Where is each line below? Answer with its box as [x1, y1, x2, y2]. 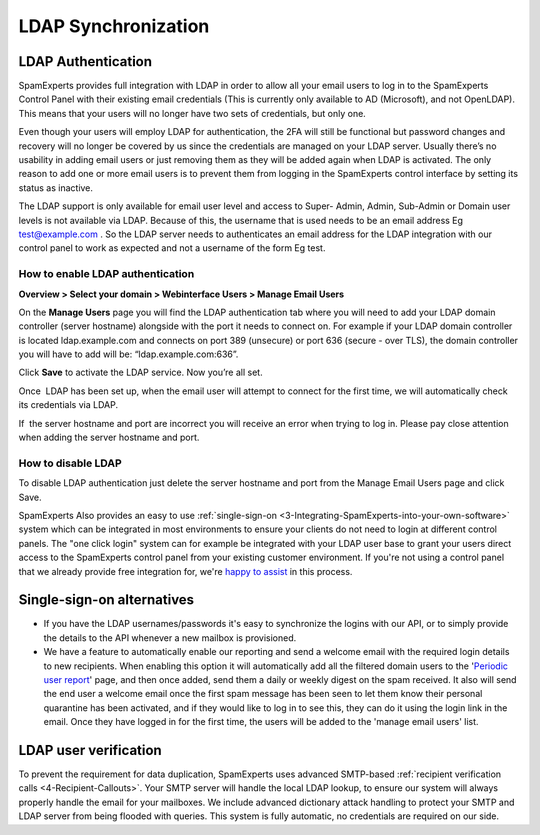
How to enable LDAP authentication [18, 267, 195, 281]
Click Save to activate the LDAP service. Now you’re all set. [18, 366, 264, 379]
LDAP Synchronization [18, 15, 210, 37]
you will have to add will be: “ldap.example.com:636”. [18, 348, 239, 360]
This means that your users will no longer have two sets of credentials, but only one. [18, 107, 367, 119]
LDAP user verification [18, 741, 162, 759]
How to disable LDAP [18, 456, 122, 470]
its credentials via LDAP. [18, 399, 119, 411]
